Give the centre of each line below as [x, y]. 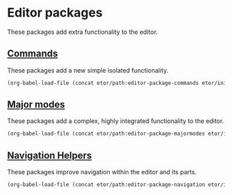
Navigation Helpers [49, 155]
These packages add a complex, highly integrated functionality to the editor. [116, 121]
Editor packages [55, 13]
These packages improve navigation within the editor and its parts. [102, 172]
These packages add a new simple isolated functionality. [88, 70]
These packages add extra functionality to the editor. [83, 32]
